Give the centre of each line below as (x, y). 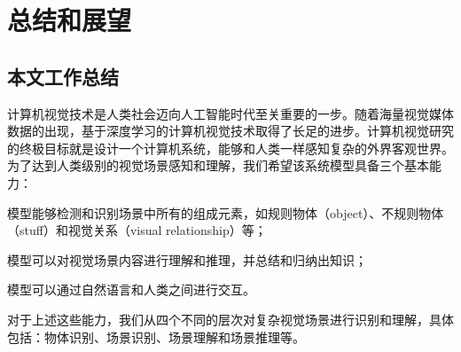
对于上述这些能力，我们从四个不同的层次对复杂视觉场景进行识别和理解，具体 (230, 319)
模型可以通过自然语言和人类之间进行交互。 (131, 289)
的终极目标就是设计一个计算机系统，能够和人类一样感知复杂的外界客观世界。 (230, 148)
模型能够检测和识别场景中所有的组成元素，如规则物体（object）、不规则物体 (226, 212)
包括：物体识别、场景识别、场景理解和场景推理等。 (156, 336)
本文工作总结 (63, 76)
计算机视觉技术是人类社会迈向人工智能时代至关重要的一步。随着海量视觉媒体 (230, 113)
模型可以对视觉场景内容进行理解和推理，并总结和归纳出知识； (187, 259)
